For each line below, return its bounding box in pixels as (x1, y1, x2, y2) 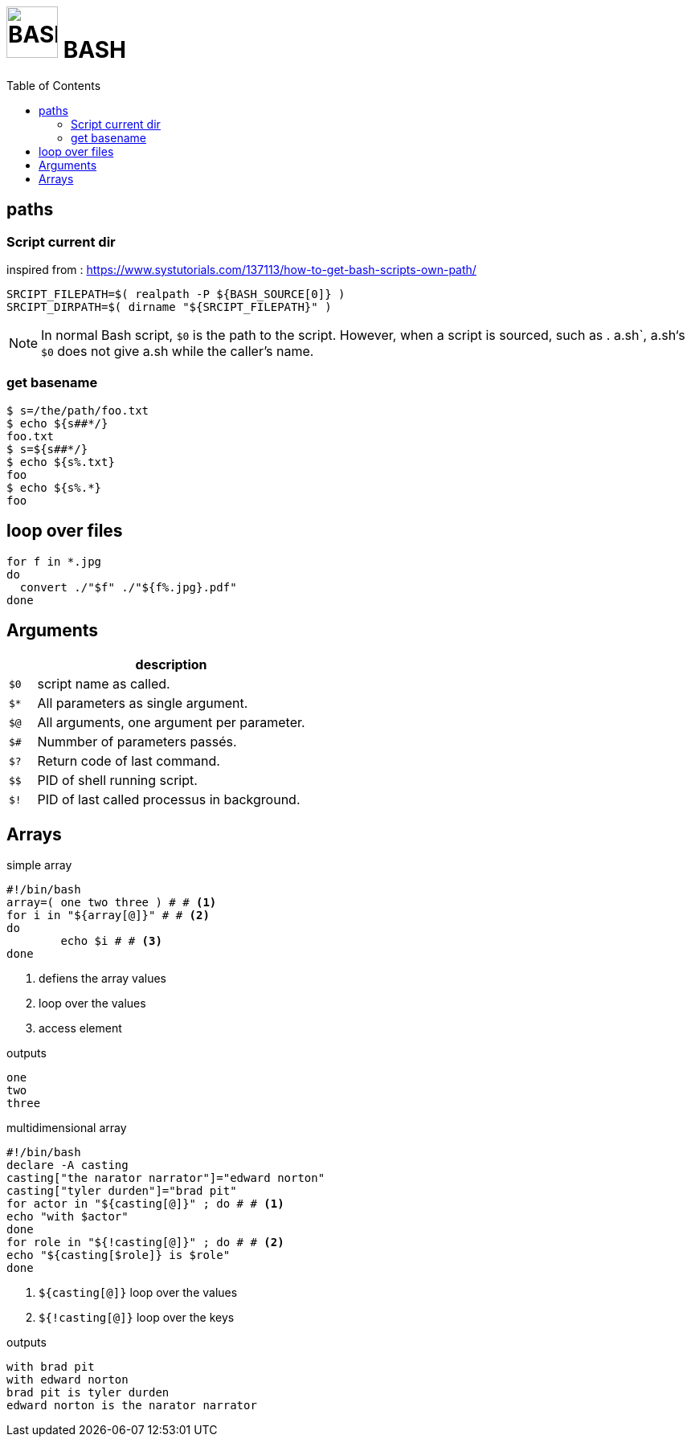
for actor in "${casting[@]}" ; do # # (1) (6, 1197, 284, 1211)
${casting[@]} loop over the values (39, 1286, 238, 1300)
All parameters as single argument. (37, 695, 248, 712)
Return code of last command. (37, 753, 220, 770)
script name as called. (37, 676, 170, 693)
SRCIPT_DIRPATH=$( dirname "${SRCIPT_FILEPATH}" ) (6, 300, 332, 313)
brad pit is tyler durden (6, 1386, 170, 1400)
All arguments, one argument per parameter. (37, 714, 305, 731)
